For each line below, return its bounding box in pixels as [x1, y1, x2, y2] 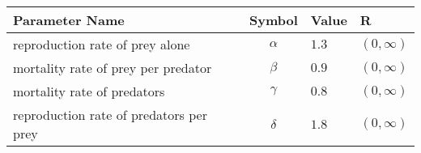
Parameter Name [13, 11, 125, 29]
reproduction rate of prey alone [13, 35, 190, 53]
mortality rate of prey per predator [13, 58, 212, 77]
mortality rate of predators [13, 82, 165, 100]
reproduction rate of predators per [13, 105, 207, 124]
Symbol [249, 11, 298, 29]
